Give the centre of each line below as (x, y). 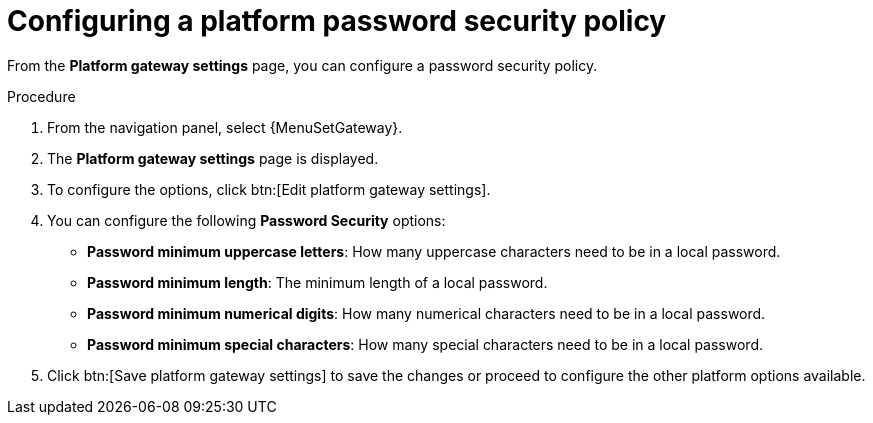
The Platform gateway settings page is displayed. (213, 158)
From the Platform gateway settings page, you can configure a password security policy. (302, 65)
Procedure (41, 96)
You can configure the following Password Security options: (246, 220)
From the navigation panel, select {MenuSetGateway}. (225, 127)
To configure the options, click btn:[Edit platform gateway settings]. (269, 189)
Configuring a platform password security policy (337, 21)
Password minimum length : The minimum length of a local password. (317, 282)
